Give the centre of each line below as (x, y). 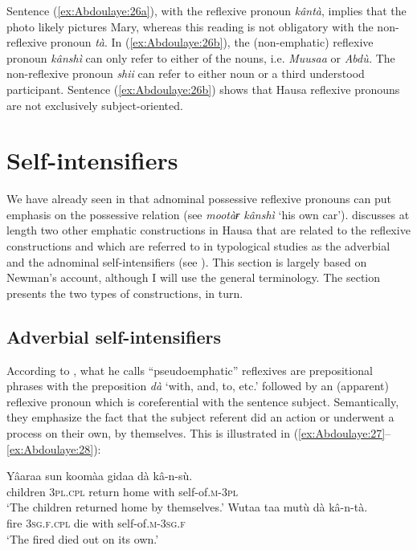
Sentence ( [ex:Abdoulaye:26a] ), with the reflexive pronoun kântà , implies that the (206, 10)
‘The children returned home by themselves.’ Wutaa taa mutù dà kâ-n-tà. (187, 507)
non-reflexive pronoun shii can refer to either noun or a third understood (186, 73)
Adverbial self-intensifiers (114, 336)
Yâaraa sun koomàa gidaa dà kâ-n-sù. (100, 476)
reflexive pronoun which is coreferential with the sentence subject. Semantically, (203, 401)
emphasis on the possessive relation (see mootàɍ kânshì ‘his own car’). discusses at (208, 214)
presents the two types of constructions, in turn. (125, 293)
